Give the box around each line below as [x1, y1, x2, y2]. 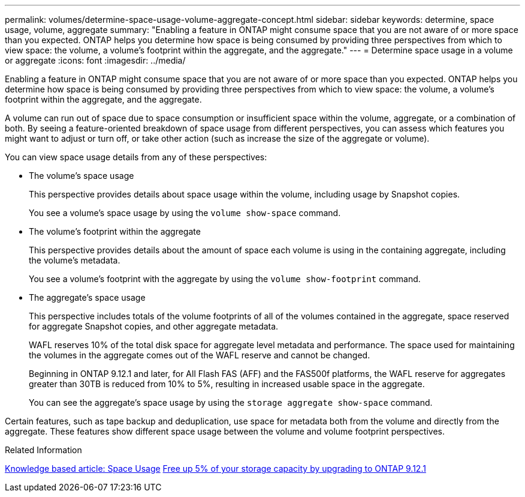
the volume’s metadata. [29, 255, 120, 265]
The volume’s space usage [29, 170, 134, 181]
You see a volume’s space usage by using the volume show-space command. [29, 208, 341, 218]
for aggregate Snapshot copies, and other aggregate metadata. [29, 321, 279, 331]
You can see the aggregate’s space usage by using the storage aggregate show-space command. [29, 397, 433, 408]
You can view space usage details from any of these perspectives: [5, 152, 267, 162]
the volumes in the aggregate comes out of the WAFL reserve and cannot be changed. [29, 350, 370, 360]
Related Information [5, 445, 82, 455]
